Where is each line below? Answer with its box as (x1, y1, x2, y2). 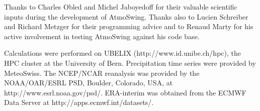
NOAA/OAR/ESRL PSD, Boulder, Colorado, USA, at (4, 77, 173, 88)
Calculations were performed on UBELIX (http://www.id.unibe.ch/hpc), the (4, 48, 241, 58)
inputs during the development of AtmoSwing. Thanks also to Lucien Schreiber (4, 11, 248, 22)
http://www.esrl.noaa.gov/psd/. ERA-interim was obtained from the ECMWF (4, 87, 246, 97)
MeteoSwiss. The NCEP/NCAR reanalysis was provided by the (4, 67, 200, 78)
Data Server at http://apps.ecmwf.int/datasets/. (4, 97, 154, 107)
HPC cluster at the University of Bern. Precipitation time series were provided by (4, 57, 256, 68)
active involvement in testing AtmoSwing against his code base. (4, 31, 200, 41)
